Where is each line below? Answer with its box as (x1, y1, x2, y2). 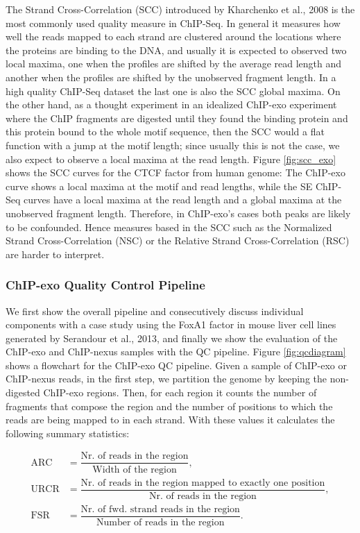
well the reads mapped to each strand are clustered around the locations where (6, 29, 341, 44)
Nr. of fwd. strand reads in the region (80, 504, 240, 514)
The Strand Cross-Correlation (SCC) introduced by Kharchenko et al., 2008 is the (6, 2, 355, 16)
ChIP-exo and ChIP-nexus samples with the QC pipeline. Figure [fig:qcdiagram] (6, 344, 346, 359)
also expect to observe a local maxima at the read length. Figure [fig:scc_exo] (6, 151, 336, 166)
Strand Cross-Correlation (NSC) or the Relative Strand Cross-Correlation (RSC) (6, 233, 350, 248)
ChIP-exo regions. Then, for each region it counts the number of (43, 385, 317, 400)
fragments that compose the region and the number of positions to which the (6, 398, 333, 413)
